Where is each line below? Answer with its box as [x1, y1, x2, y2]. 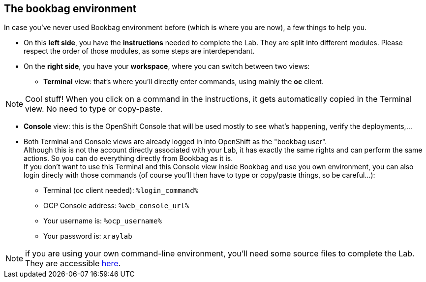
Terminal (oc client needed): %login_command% [43, 186, 199, 195]
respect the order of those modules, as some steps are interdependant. [24, 47, 255, 56]
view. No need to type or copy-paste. [25, 104, 163, 114]
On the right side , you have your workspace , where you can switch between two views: [24, 62, 310, 71]
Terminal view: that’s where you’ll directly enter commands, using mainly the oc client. [43, 77, 324, 86]
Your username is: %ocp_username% [43, 217, 162, 225]
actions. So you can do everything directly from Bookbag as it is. [24, 154, 233, 163]
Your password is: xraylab [43, 232, 132, 241]
